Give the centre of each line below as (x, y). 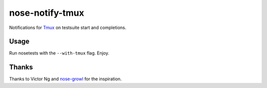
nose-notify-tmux (46, 13)
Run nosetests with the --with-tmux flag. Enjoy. (59, 53)
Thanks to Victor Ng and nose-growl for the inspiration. (66, 79)
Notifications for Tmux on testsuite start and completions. (68, 28)
